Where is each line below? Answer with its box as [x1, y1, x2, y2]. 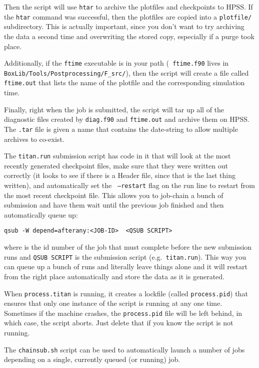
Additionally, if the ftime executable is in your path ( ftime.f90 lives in [4, 58, 229, 68]
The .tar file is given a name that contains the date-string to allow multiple [4, 123, 238, 134]
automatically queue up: [4, 209, 78, 220]
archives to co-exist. [4, 133, 64, 144]
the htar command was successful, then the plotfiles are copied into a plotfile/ [4, 11, 252, 22]
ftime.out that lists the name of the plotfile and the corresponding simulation [4, 77, 245, 88]
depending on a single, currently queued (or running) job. [4, 354, 180, 364]
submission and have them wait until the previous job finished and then [4, 200, 224, 210]
